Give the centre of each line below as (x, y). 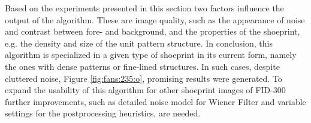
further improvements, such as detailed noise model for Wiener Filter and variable (155, 101)
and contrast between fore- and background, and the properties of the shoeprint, (153, 31)
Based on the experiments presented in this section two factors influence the (144, 8)
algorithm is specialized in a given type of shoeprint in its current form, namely (151, 55)
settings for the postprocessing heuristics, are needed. (103, 113)
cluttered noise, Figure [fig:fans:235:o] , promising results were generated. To (144, 78)
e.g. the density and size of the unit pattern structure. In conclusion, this (139, 43)
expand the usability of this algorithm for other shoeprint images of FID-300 (145, 90)
